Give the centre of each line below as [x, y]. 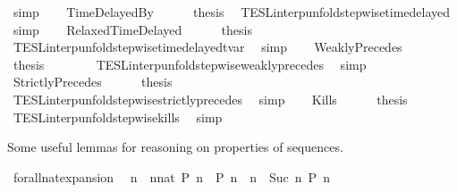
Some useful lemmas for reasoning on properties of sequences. [175, 147]
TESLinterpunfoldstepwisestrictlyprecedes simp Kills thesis [210, 99]
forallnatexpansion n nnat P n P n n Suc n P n [171, 176]
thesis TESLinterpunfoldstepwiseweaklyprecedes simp [190, 64]
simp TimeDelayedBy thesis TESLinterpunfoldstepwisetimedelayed [232, 12]
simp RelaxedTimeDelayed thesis [132, 29]
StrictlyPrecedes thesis [93, 82]
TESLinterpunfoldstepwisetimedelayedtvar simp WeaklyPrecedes [207, 47]
